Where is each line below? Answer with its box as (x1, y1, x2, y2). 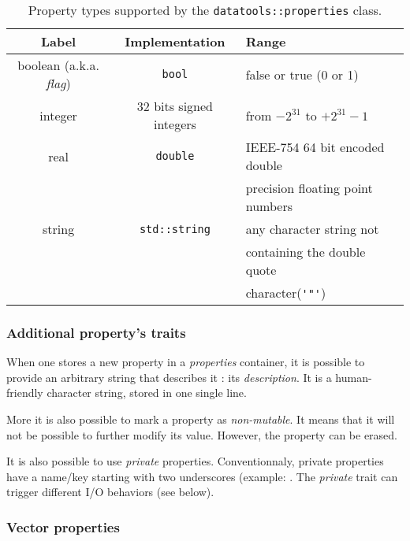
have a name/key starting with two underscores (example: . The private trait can (6, 468, 398, 484)
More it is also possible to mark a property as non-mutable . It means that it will (6, 411, 395, 427)
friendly (6, 384, 43, 401)
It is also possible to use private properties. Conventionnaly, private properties (6, 453, 384, 469)
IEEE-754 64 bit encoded (245, 138, 385, 156)
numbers (245, 197, 293, 215)
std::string (139, 222, 211, 235)
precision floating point (245, 179, 373, 197)
